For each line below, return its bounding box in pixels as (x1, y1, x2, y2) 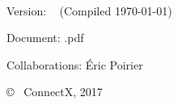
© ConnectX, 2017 (6, 83, 103, 100)
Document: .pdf (6, 29, 84, 46)
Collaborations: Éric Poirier (6, 56, 143, 73)
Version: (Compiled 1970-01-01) (6, 2, 172, 19)
